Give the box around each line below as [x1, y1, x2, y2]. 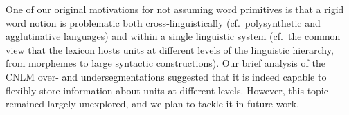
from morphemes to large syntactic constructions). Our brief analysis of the [6, 56, 325, 70]
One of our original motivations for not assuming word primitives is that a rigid [6, 2, 344, 16]
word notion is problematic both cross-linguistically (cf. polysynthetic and [6, 15, 321, 30]
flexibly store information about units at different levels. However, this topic [6, 83, 328, 97]
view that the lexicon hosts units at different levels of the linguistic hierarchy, [6, 42, 334, 56]
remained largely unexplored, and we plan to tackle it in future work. [6, 96, 300, 111]
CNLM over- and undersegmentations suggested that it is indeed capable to [6, 69, 327, 83]
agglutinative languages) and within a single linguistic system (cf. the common [6, 29, 341, 43]
